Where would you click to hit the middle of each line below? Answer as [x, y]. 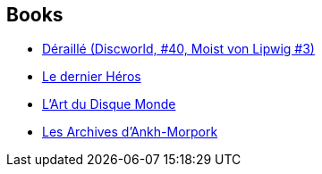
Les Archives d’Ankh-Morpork [130, 132]
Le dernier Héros [92, 77]
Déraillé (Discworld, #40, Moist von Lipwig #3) [178, 49]
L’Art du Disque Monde [109, 104]
